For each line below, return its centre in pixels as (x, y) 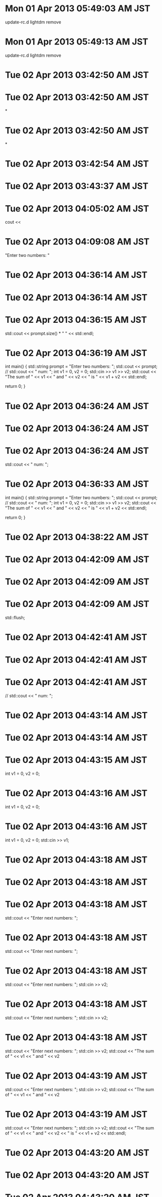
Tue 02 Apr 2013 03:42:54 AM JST (77, 164)
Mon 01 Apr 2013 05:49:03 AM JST (78, 9)
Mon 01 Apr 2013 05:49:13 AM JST (77, 42)
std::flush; (15, 618)
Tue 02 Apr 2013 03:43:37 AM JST (77, 186)
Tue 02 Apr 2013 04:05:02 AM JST (77, 209)
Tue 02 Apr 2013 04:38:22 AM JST (77, 537)
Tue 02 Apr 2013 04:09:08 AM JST (77, 242)
